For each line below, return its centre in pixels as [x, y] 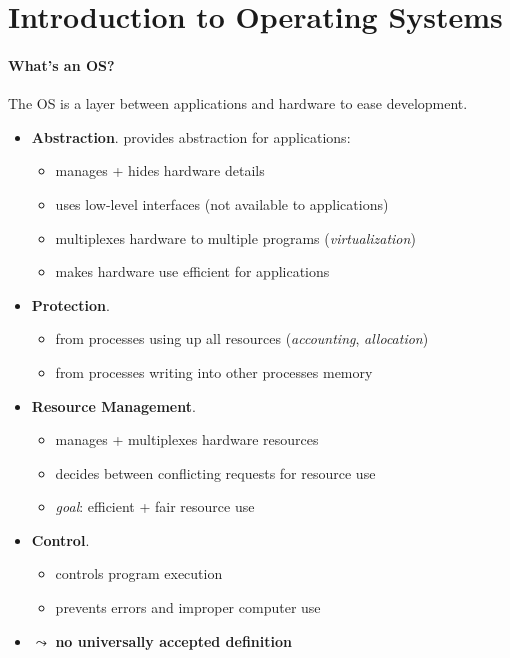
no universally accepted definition [173, 640]
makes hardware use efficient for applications [192, 271]
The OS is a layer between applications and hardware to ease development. [238, 103]
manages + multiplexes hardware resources [187, 439]
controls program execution [139, 573]
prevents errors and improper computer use [188, 607]
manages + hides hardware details [160, 170]
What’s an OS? [61, 64]
